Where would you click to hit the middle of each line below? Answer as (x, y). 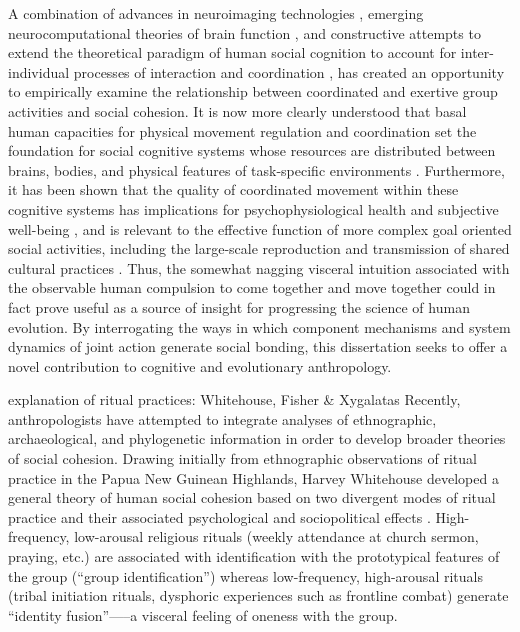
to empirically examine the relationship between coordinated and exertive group (253, 91)
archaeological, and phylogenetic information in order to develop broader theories (257, 438)
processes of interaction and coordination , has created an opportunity (289, 71)
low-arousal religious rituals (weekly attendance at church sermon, (276, 536)
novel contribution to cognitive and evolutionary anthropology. (200, 365)
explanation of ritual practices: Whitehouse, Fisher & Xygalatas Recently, (234, 399)
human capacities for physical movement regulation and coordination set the (242, 130)
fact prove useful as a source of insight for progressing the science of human (239, 306)
